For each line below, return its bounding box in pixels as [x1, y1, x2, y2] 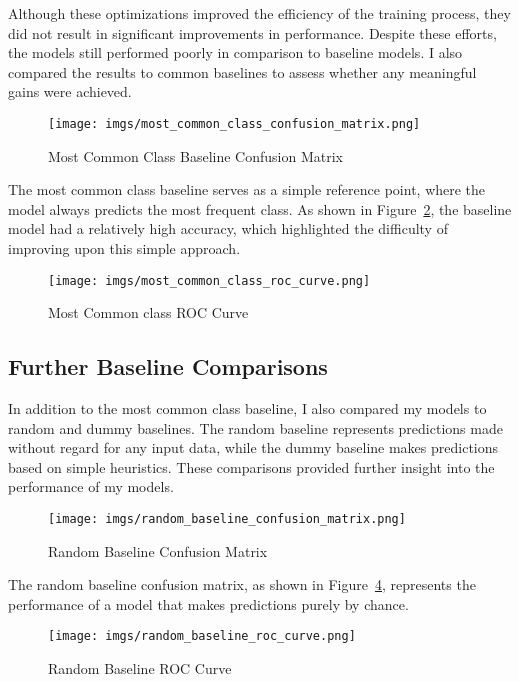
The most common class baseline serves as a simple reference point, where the [8, 179, 486, 200]
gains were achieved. [8, 81, 132, 102]
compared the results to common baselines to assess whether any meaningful [8, 61, 477, 82]
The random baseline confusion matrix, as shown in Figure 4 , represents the [8, 574, 476, 595]
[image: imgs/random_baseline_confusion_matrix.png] [48, 512, 406, 527]
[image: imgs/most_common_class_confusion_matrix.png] [48, 116, 421, 131]
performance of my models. [8, 476, 174, 497]
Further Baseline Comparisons [8, 351, 328, 382]
